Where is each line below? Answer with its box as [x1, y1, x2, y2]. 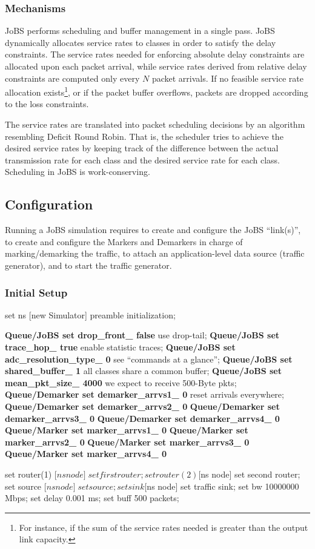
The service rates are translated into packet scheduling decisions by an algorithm [5, 118, 305, 131]
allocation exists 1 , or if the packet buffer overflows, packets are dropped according [5, 84, 308, 98]
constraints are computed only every [5, 71, 140, 84]
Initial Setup [5, 284, 68, 300]
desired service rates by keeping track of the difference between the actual [5, 142, 279, 154]
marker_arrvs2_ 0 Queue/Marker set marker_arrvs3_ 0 [5, 435, 250, 448]
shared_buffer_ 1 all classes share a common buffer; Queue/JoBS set [5, 364, 282, 377]
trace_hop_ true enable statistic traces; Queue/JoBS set [5, 340, 236, 353]
